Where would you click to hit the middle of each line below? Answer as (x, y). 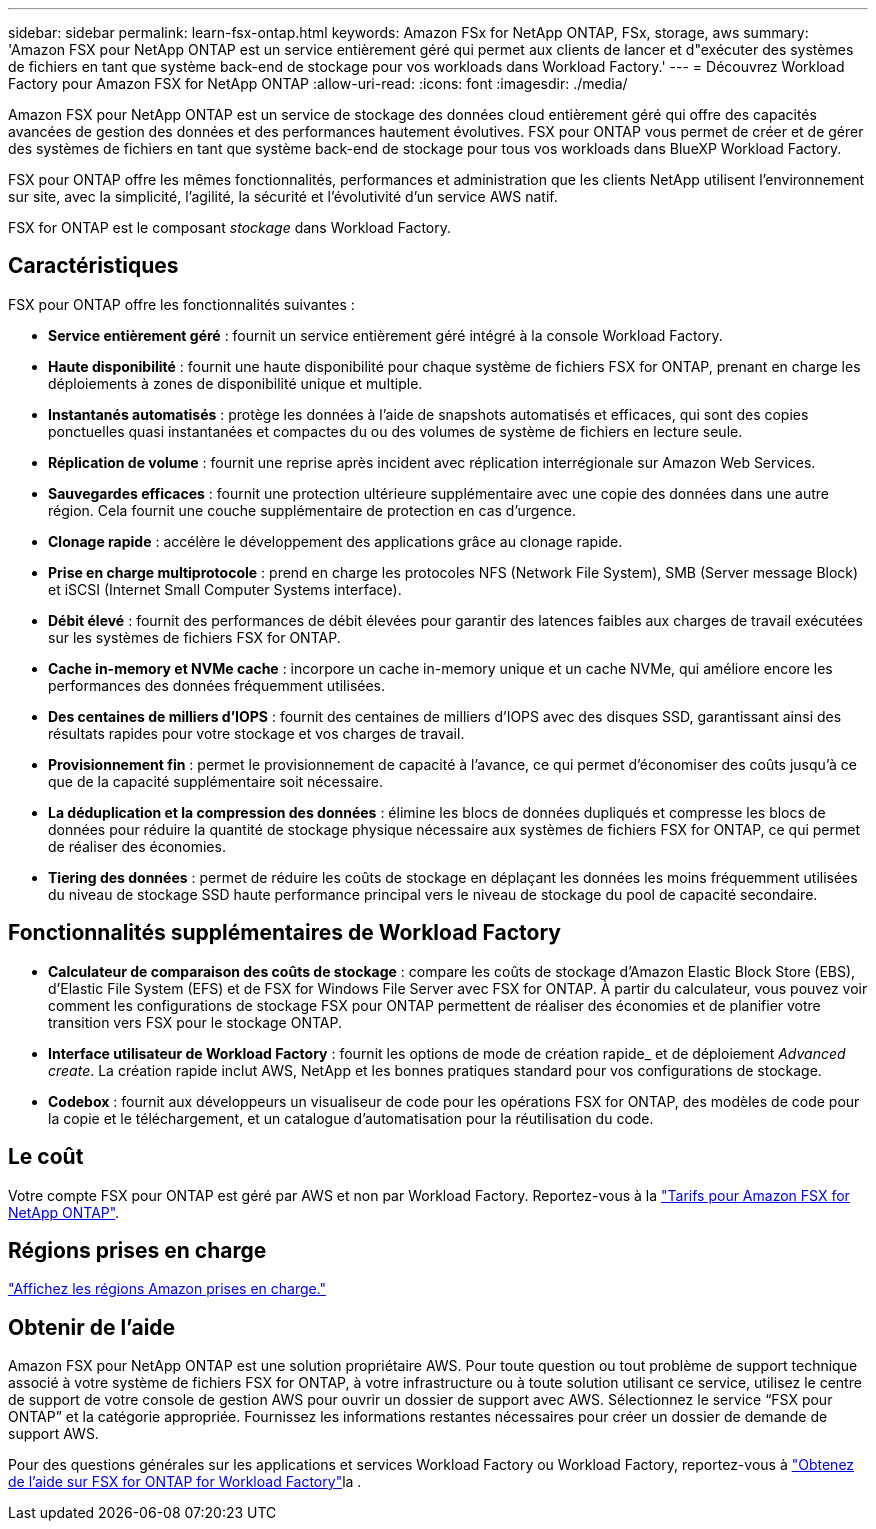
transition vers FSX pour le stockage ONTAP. (195, 1022)
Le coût (46, 1157)
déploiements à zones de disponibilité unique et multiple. (235, 383)
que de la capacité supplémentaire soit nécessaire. (215, 781)
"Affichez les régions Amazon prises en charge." (167, 1289)
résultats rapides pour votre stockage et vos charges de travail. (256, 733)
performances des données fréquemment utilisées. (217, 685)
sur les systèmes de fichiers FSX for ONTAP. (194, 637)
